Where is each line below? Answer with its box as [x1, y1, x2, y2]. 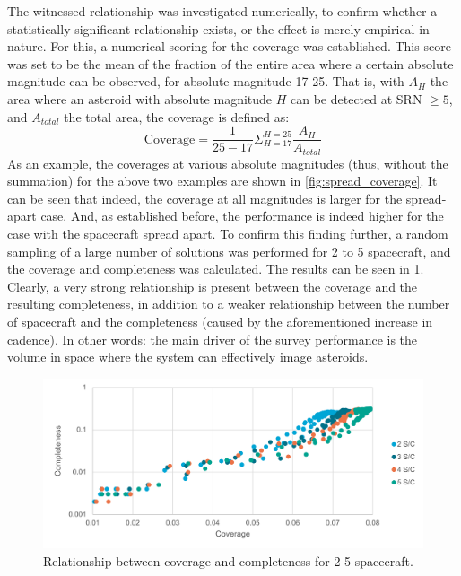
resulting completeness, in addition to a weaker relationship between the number [7, 294, 450, 313]
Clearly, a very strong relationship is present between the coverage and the [7, 276, 418, 295]
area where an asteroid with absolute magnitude [7, 89, 273, 108]
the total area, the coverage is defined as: [64, 107, 290, 126]
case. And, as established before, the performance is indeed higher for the [40, 206, 444, 225]
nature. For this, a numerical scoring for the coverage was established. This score [7, 37, 451, 56]
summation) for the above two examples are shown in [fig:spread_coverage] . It [7, 171, 438, 190]
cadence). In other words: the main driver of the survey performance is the [7, 329, 418, 348]
